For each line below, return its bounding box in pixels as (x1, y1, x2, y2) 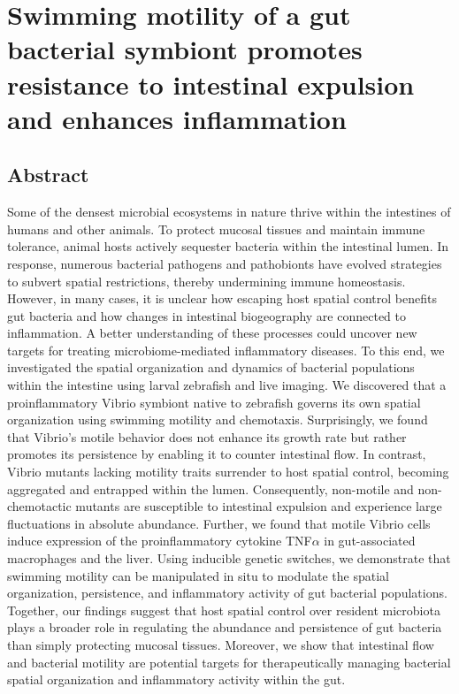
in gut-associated (324, 531, 416, 550)
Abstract (7, 161, 89, 188)
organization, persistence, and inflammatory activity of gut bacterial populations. (7, 583, 448, 602)
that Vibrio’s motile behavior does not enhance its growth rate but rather (7, 427, 407, 446)
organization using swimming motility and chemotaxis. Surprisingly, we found (7, 410, 428, 429)
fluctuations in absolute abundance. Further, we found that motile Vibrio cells (7, 514, 431, 532)
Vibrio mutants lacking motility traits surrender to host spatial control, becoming (7, 462, 449, 481)
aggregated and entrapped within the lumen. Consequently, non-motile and (7, 479, 414, 498)
